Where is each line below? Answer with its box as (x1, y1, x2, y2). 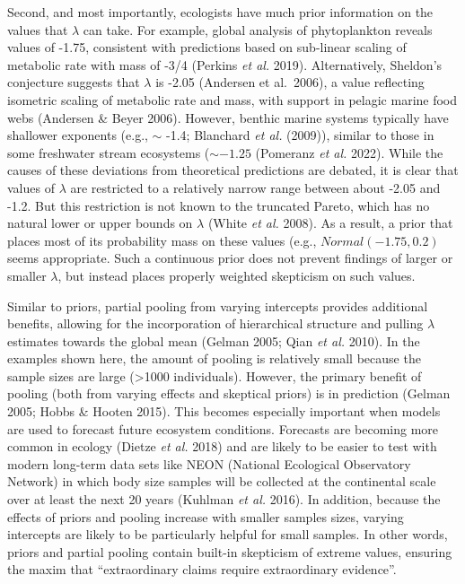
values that (7, 20, 68, 39)
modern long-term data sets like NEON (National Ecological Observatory (7, 454, 411, 473)
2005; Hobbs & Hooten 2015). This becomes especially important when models (7, 402, 441, 421)
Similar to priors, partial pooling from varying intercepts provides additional (7, 296, 428, 315)
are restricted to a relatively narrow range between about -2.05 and (70, 178, 441, 196)
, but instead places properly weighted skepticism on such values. (57, 266, 416, 284)
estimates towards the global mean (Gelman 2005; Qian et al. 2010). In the (7, 331, 420, 350)
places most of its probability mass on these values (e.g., (7, 231, 317, 249)
